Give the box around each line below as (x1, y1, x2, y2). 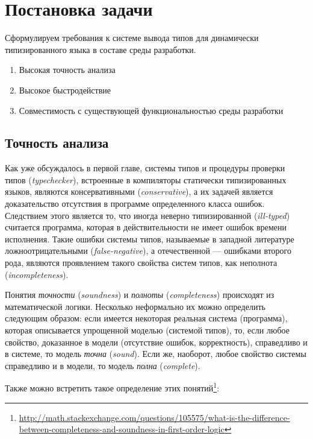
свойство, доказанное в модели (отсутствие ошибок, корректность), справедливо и (5, 335, 308, 348)
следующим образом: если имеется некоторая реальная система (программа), (5, 312, 288, 324)
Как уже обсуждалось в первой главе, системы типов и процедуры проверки (5, 162, 285, 174)
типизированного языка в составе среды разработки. (5, 43, 196, 55)
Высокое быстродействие (19, 83, 111, 96)
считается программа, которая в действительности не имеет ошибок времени (5, 221, 287, 233)
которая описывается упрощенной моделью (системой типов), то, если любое (5, 324, 290, 336)
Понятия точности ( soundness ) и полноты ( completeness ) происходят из (5, 288, 274, 301)
